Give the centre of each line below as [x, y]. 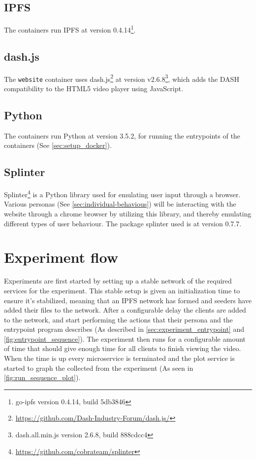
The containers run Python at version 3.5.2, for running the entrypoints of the [122, 135]
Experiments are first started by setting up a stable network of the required [118, 281]
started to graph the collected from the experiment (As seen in [99, 368]
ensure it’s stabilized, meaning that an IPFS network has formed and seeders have [128, 300]
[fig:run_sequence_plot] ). [42, 377]
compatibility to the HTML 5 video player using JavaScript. [94, 88]
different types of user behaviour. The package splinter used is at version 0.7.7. [123, 223]
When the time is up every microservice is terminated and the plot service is [119, 358]
